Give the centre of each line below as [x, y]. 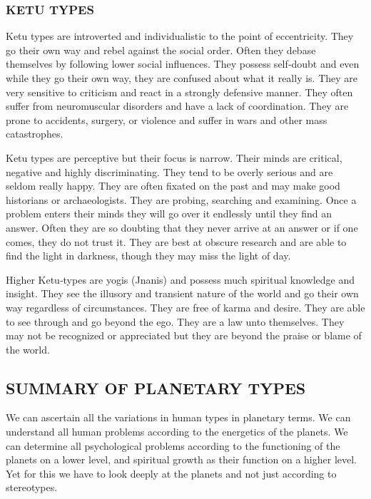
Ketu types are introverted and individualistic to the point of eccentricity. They [180, 36]
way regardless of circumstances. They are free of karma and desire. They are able [185, 307]
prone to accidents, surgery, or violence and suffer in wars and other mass [167, 119]
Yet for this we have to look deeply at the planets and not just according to [171, 473]
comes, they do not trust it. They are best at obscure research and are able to [176, 241]
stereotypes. [32, 487]
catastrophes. [35, 134]
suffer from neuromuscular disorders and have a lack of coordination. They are [177, 106]
